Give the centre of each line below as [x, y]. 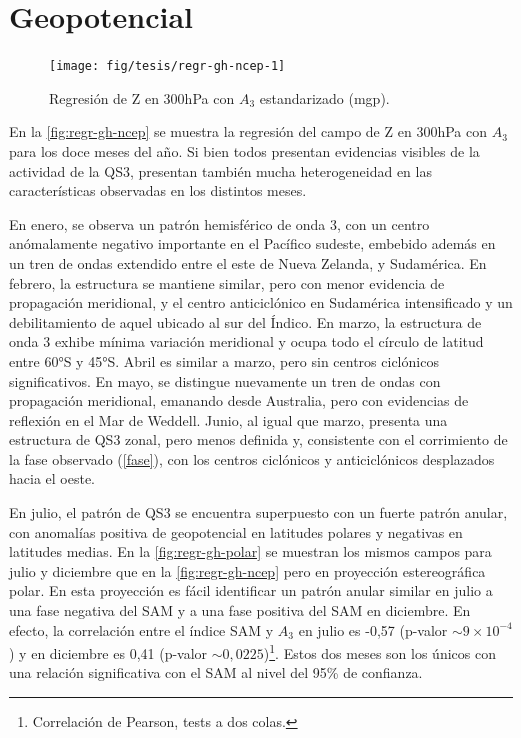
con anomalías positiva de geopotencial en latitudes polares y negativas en [236, 531]
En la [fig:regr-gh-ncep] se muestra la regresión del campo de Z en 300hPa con [248, 131]
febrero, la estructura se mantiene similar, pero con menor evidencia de [227, 282]
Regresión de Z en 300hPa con [142, 97]
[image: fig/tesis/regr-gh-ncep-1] [167, 66]
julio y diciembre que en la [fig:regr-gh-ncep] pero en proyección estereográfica [247, 570]
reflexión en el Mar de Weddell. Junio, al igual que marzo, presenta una [228, 419]
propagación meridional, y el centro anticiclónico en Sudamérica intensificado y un [261, 302]
